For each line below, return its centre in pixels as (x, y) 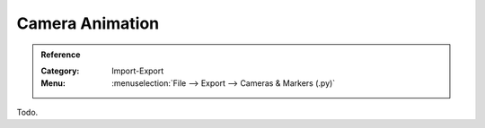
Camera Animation (88, 23)
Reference (61, 55)
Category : (60, 71)
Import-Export (138, 71)
